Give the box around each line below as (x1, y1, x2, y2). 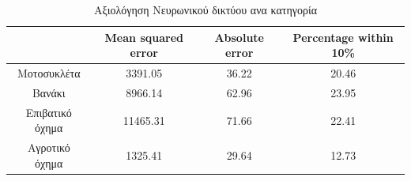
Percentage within (292, 28, 394, 45)
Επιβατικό (25, 104, 72, 120)
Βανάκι (32, 84, 66, 100)
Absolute (214, 28, 264, 45)
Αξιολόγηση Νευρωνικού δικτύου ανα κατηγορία (93, 2, 317, 17)
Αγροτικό (27, 139, 70, 156)
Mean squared (104, 28, 183, 45)
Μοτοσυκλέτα (17, 65, 81, 81)
